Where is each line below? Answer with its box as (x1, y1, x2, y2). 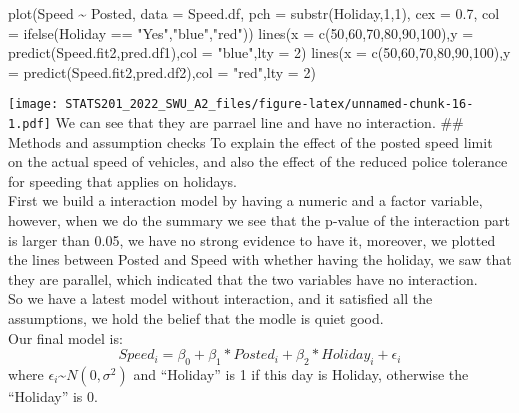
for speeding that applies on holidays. (8, 170, 237, 191)
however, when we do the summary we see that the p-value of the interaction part (8, 210, 510, 231)
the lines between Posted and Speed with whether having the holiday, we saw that (8, 249, 512, 270)
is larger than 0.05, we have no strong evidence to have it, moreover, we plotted (8, 229, 496, 250)
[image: (8, 97, 59, 112)
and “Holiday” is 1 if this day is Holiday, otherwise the (133, 364, 469, 385)
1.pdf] (8, 117, 51, 132)
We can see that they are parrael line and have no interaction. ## (55, 112, 464, 133)
